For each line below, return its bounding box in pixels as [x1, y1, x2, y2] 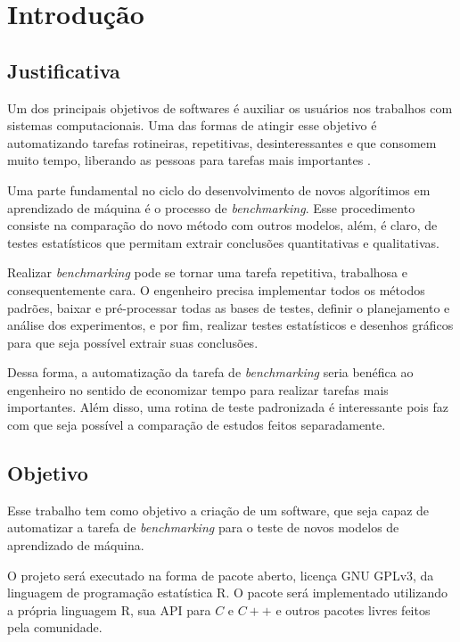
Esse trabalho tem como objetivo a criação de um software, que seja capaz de [7, 500, 430, 519]
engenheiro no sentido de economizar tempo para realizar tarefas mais [7, 380, 389, 399]
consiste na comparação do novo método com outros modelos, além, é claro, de [7, 216, 438, 235]
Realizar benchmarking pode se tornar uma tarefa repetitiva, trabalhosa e [7, 263, 407, 282]
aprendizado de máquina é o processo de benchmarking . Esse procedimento [7, 198, 415, 217]
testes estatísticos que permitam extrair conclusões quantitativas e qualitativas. [7, 233, 439, 251]
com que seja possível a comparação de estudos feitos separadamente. [7, 416, 386, 434]
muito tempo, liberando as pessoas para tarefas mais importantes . [7, 151, 371, 169]
